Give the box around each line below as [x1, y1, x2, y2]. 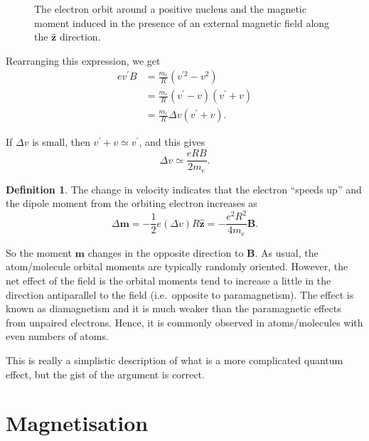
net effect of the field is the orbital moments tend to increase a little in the [6, 272, 331, 287]
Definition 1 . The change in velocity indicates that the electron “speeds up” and [6, 181, 362, 196]
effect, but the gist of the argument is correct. [6, 366, 205, 381]
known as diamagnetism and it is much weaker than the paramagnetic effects [6, 301, 341, 316]
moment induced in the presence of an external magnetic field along [34, 15, 330, 30]
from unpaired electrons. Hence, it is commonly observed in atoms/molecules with [6, 314, 363, 329]
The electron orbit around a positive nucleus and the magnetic [34, 1, 306, 16]
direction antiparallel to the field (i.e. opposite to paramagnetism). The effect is [6, 287, 354, 302]
